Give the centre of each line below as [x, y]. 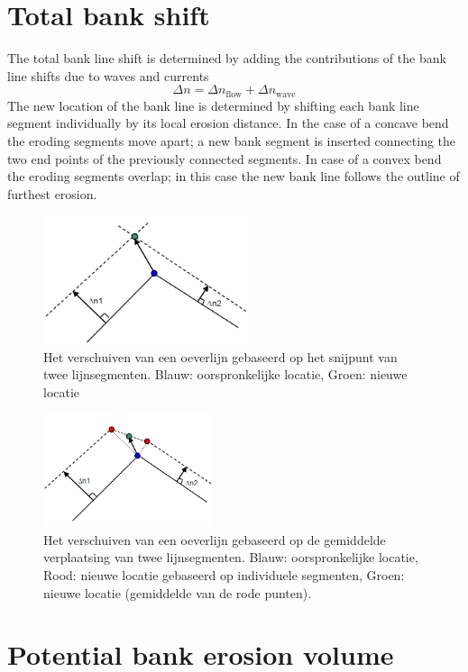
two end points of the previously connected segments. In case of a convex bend [225, 158]
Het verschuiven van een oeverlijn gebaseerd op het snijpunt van [220, 356]
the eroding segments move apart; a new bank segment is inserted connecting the [232, 140]
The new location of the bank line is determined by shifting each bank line [213, 105]
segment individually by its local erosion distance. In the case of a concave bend [228, 123]
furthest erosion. [52, 193]
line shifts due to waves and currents [108, 75]
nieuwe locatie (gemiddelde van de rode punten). [178, 592]
